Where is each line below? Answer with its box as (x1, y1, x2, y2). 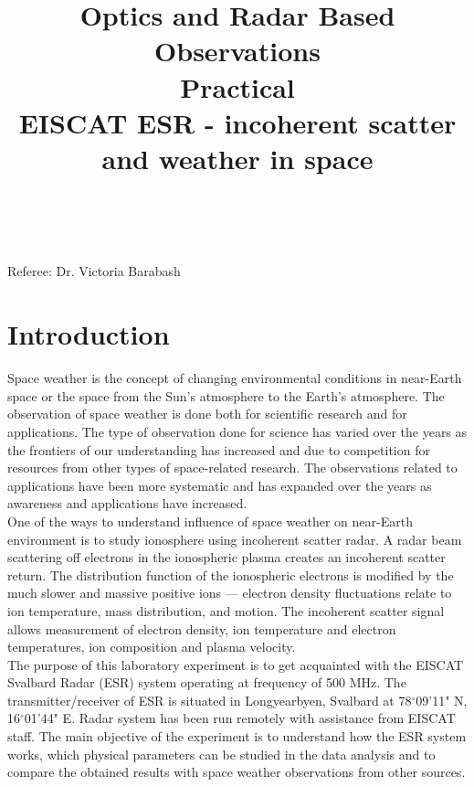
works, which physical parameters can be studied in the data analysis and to (7, 744, 436, 763)
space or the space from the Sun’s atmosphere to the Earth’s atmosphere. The (7, 386, 445, 405)
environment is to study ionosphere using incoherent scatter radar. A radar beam (7, 529, 462, 548)
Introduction (7, 315, 170, 353)
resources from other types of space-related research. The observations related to (7, 458, 458, 477)
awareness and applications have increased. (7, 494, 248, 513)
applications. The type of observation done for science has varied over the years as (7, 421, 468, 441)
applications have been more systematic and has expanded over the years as (7, 475, 432, 495)
